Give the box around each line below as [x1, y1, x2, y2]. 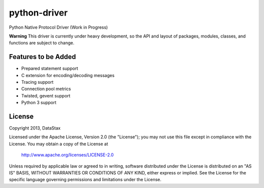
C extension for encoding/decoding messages [21, 72, 115, 78]
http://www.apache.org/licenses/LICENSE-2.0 [21, 152, 114, 158]
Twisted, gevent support [21, 93, 70, 98]
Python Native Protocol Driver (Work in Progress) [9, 24, 108, 30]
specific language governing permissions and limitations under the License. [9, 177, 161, 183]
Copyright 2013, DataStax [9, 125, 61, 131]
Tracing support [21, 79, 54, 85]
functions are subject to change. [9, 40, 74, 46]
